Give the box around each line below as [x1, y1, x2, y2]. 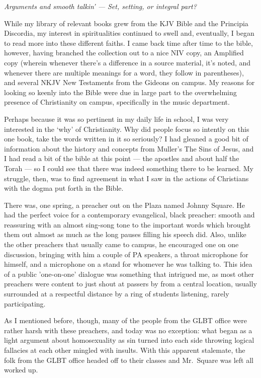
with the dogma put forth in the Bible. [4, 183, 124, 193]
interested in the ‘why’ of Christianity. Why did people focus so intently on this [4, 123, 249, 134]
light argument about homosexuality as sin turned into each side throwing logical [4, 335, 254, 345]
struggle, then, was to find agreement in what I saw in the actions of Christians [4, 173, 249, 183]
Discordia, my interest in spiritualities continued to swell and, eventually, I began [4, 28, 254, 38]
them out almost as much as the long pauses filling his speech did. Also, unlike [4, 229, 246, 240]
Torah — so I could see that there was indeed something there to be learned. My [4, 163, 253, 173]
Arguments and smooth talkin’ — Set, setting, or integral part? [4, 1, 197, 11]
